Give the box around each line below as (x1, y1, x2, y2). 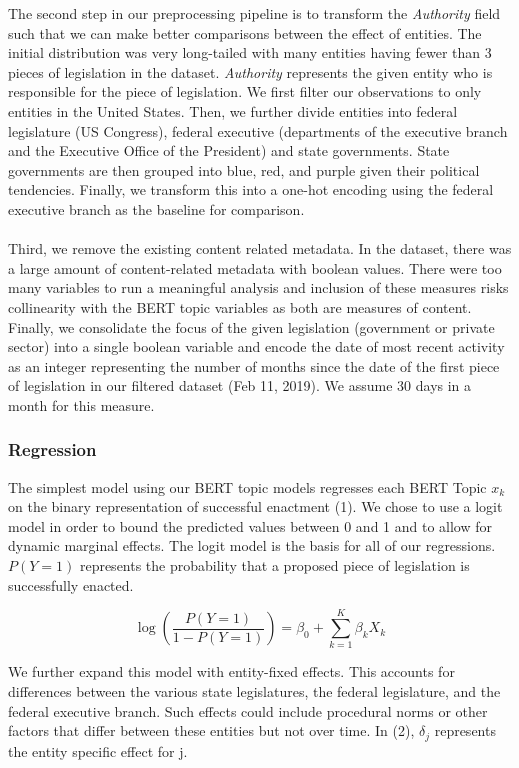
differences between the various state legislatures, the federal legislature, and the (8, 680, 501, 701)
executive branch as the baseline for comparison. (8, 198, 305, 219)
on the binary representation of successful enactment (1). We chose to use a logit (8, 496, 503, 517)
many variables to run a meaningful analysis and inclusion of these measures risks (8, 277, 509, 298)
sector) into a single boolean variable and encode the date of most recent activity (8, 336, 505, 357)
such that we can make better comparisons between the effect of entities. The (8, 22, 482, 43)
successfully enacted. (8, 574, 134, 595)
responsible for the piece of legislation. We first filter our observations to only (8, 81, 482, 102)
